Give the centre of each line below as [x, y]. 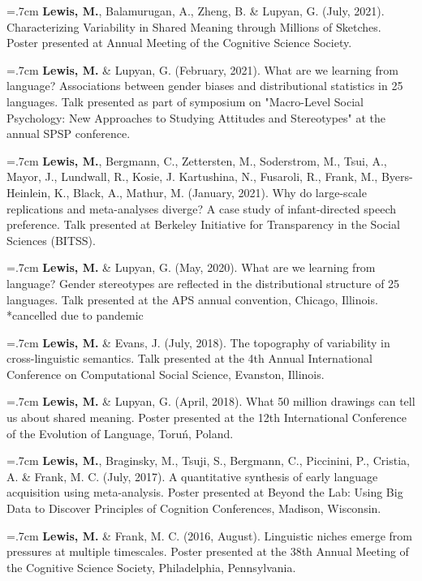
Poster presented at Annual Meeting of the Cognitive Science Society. [179, 43]
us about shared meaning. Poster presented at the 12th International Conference [207, 417]
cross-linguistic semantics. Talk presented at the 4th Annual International [189, 358]
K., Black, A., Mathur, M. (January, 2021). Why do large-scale [210, 192]
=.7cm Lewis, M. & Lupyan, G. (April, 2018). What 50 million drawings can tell [211, 401]
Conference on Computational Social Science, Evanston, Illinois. [166, 374]
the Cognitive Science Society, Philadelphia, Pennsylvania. [151, 567]
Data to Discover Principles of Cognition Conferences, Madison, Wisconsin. [194, 508]
